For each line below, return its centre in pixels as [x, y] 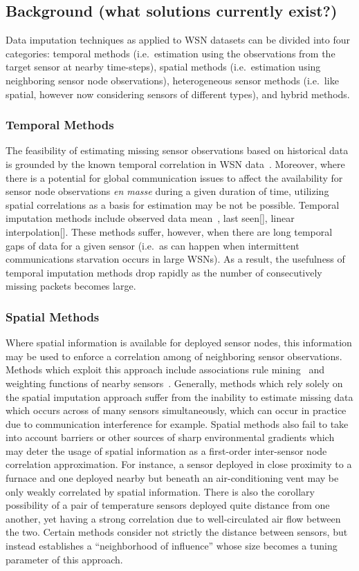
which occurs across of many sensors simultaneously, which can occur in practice [176, 410]
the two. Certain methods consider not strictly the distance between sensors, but [177, 532]
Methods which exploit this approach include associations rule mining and [165, 369]
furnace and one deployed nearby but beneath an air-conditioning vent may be [172, 478]
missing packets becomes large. [71, 286]
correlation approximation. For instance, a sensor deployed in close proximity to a [179, 464]
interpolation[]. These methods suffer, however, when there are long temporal [169, 231]
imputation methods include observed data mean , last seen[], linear [150, 218]
